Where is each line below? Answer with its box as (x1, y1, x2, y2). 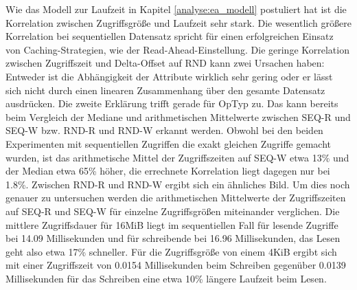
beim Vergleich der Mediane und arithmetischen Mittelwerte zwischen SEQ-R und (5, 109, 351, 124)
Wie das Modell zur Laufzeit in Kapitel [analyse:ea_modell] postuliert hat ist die (5, 2, 347, 16)
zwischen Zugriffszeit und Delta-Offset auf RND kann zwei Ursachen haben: (5, 56, 325, 70)
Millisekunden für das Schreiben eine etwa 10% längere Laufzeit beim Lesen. (5, 271, 327, 285)
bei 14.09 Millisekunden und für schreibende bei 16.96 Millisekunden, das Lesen (5, 231, 341, 245)
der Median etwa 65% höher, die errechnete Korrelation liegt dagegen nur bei (5, 164, 330, 178)
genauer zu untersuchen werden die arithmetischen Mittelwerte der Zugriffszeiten (5, 190, 346, 205)
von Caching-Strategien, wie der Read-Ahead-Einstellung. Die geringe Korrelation (5, 42, 349, 56)
